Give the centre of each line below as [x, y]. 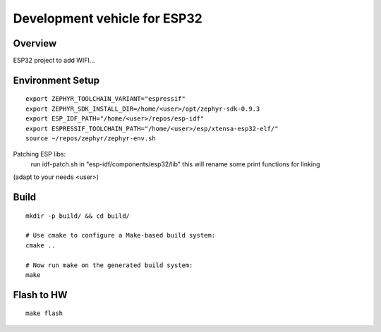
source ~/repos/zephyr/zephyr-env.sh [91, 139]
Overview [35, 43]
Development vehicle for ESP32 [108, 18]
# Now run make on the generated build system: [109, 265]
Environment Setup [56, 80]
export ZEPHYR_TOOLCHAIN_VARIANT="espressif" [106, 99]
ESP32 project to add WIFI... [54, 61]
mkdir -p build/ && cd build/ [78, 216]
